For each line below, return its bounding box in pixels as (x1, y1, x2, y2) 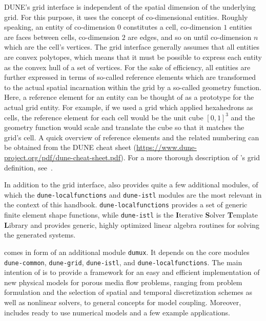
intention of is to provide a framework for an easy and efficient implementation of (4, 267, 260, 277)
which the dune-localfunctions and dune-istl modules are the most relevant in (4, 189, 262, 200)
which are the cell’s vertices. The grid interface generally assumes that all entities (4, 41, 259, 52)
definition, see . (4, 162, 53, 173)
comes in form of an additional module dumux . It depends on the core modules (4, 246, 250, 257)
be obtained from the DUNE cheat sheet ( (4, 142, 136, 153)
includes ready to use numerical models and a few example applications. (4, 307, 230, 317)
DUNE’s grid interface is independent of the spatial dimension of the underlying (4, 2, 256, 12)
